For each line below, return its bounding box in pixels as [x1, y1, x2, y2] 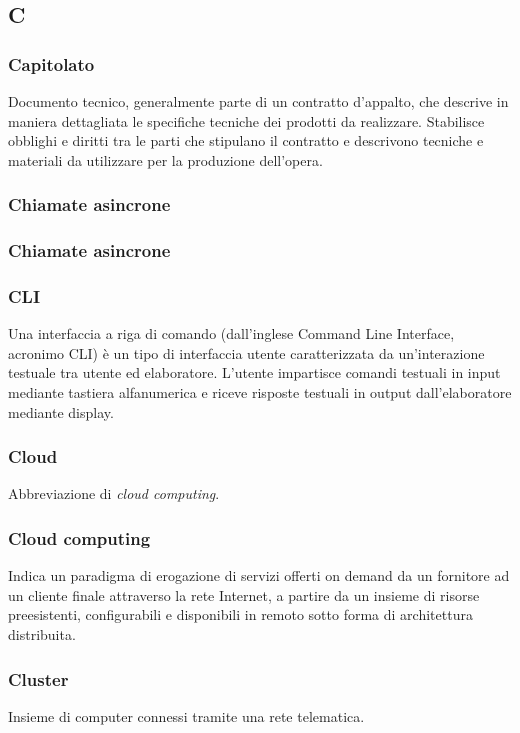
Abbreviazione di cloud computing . [8, 483, 220, 504]
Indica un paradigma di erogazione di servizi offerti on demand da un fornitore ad [8, 565, 510, 586]
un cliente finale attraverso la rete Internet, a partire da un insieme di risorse [8, 584, 480, 605]
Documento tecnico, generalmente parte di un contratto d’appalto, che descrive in [8, 91, 509, 111]
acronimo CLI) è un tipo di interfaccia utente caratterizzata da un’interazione [8, 342, 485, 363]
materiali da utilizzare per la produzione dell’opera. [8, 149, 323, 170]
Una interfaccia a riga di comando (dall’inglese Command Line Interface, [8, 323, 455, 344]
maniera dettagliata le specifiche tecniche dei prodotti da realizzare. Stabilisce [8, 110, 485, 131]
